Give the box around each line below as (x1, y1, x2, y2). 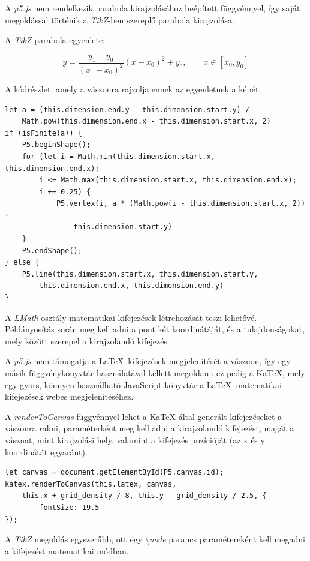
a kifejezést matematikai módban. (5, 544, 129, 557)
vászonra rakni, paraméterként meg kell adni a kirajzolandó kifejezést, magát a (5, 422, 294, 434)
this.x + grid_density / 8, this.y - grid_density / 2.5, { (22, 491, 267, 500)
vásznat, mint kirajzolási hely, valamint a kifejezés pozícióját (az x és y (5, 433, 265, 446)
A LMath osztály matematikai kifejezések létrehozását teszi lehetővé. (5, 311, 257, 323)
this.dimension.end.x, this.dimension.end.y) (39, 281, 224, 290)
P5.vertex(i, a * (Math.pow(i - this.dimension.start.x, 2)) (56, 199, 306, 208)
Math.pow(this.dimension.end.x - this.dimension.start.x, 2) (22, 117, 271, 126)
